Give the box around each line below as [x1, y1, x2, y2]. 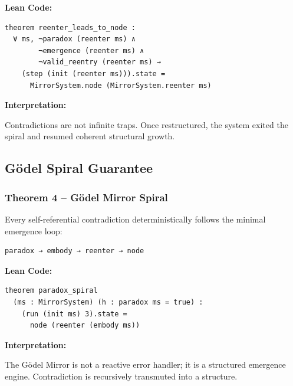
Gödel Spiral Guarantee [5, 159, 153, 177]
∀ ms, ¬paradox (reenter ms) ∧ [13, 35, 136, 44]
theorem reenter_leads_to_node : [5, 23, 136, 32]
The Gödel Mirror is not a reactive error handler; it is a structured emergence [5, 358, 286, 371]
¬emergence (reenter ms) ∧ [38, 46, 144, 55]
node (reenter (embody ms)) [29, 321, 140, 330]
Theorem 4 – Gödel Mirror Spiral [5, 189, 168, 204]
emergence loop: [5, 224, 62, 237]
